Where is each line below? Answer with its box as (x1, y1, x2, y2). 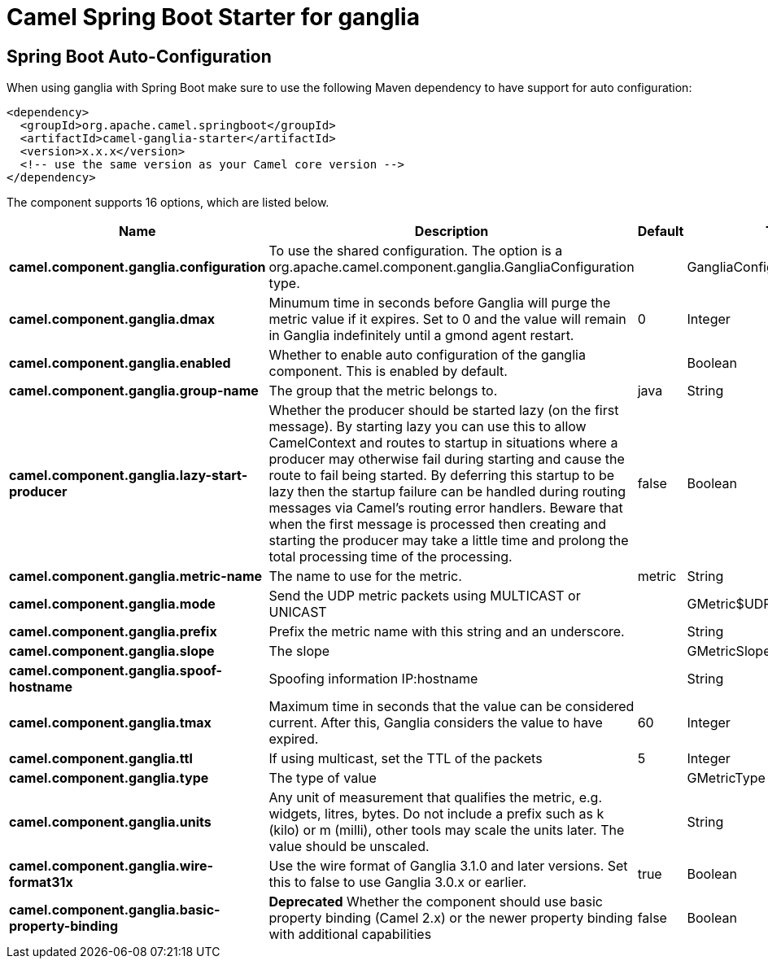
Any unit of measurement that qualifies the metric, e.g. (268, 789, 603, 806)
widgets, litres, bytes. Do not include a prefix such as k (268, 806, 604, 823)
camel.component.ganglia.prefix (9, 623, 217, 640)
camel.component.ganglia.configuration (9, 259, 266, 276)
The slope (268, 643, 330, 660)
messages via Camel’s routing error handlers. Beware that (268, 500, 623, 517)
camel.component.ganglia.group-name (9, 382, 259, 400)
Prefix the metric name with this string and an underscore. (268, 623, 625, 640)
